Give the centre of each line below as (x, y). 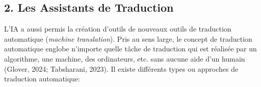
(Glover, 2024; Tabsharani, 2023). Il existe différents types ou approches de (121, 68)
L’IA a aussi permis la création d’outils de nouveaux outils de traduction (118, 29)
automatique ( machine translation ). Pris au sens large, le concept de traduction (128, 38)
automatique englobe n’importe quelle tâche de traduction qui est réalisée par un (130, 49)
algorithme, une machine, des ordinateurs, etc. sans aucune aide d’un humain (125, 58)
